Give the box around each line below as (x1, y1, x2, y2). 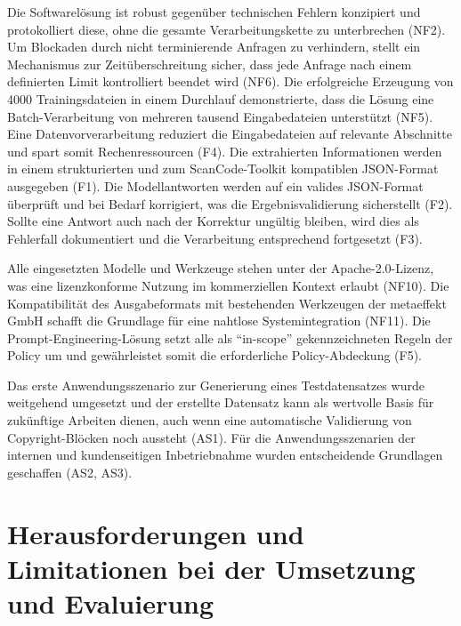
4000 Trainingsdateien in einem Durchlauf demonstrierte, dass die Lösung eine (7, 89, 434, 108)
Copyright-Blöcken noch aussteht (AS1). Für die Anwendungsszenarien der (7, 428, 416, 446)
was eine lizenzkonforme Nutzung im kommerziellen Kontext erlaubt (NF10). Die (7, 276, 449, 294)
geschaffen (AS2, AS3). (7, 462, 133, 481)
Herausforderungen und (7, 515, 304, 551)
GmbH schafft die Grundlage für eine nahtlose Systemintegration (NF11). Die (7, 311, 431, 330)
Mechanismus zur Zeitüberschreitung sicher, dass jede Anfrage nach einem (7, 54, 412, 73)
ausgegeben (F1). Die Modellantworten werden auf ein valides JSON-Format (7, 176, 424, 195)
